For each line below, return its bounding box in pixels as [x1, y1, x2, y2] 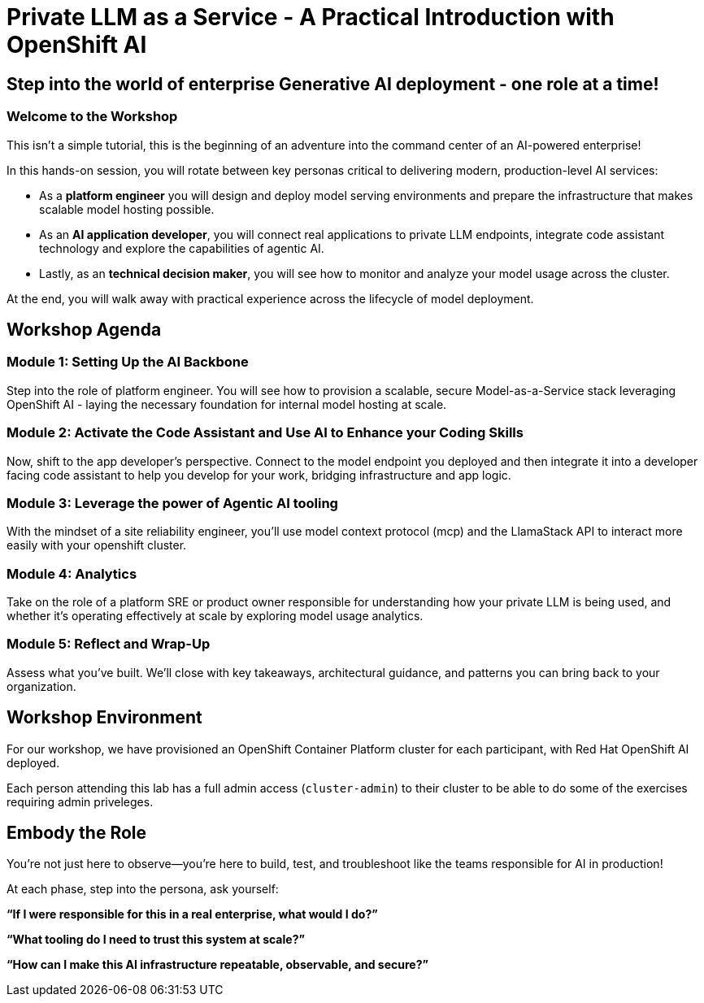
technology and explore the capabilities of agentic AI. [39, 241, 324, 255]
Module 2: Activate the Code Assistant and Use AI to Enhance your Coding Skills [7, 424, 524, 441]
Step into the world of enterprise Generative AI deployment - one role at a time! [7, 73, 659, 94]
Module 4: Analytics [7, 565, 137, 582]
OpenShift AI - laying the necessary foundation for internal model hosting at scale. [7, 397, 447, 411]
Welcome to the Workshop [7, 108, 178, 125]
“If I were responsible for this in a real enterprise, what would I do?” [7, 907, 378, 922]
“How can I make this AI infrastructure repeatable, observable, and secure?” [7, 957, 428, 972]
